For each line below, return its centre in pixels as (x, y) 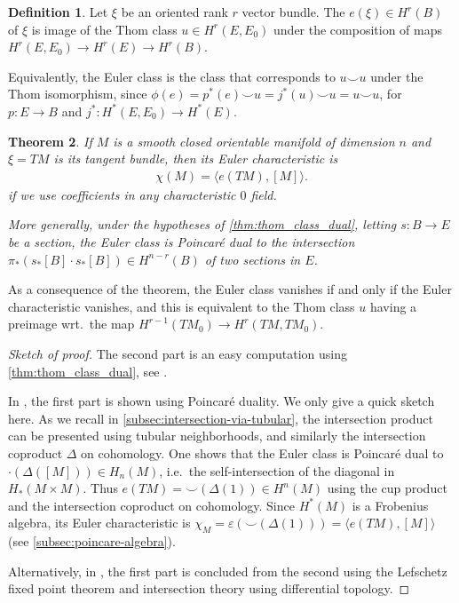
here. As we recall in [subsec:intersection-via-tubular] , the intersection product (221, 418)
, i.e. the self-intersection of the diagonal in (277, 470)
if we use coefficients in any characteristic (122, 194)
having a (393, 306)
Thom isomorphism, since (78, 94)
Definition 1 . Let (58, 12)
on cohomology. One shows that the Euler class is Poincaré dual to (262, 452)
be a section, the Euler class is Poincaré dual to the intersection (182, 241)
